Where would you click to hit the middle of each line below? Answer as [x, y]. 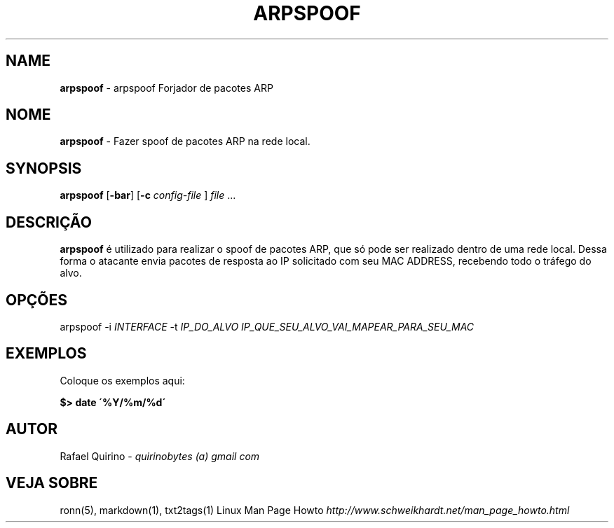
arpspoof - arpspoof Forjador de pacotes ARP [166, 88]
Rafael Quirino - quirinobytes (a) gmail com [160, 456]
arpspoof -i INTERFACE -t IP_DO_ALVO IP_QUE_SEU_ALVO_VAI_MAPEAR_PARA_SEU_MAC [267, 326]
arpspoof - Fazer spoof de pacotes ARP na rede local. [185, 141]
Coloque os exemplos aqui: [122, 380]
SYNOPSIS [44, 168]
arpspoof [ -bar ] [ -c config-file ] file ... [148, 195]
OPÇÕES [37, 300]
